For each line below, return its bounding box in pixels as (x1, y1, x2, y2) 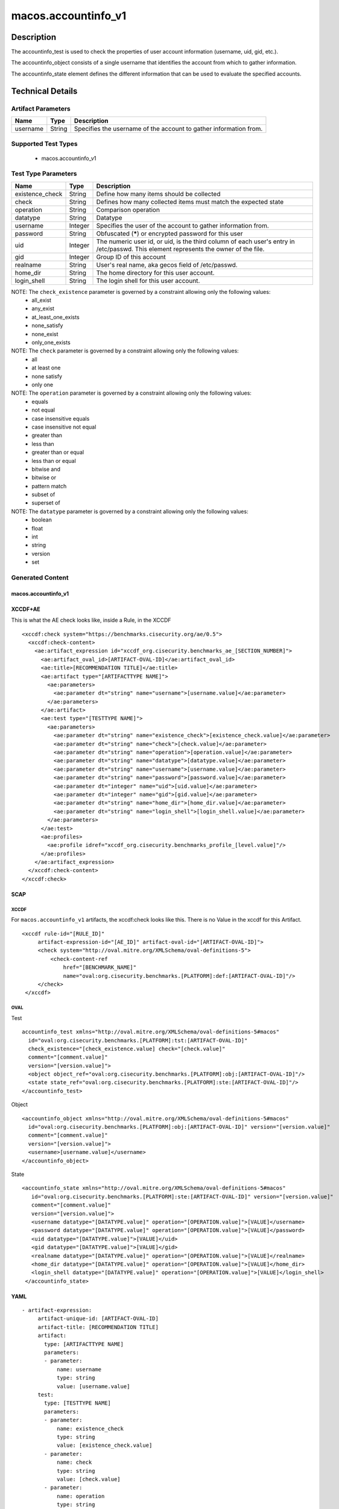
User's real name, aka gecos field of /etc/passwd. (96, 260, 238, 269)
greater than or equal (31, 448, 84, 456)
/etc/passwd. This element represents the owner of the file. (96, 244, 265, 253)
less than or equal (31, 457, 77, 464)
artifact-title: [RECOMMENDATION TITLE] (37, 1324, 159, 1330)
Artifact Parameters (11, 104, 71, 113)
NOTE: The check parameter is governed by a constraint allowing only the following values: (11, 347, 239, 354)
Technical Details (11, 86, 78, 96)
